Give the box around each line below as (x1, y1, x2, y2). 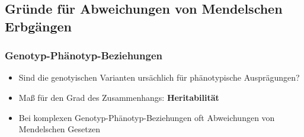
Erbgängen (5, 17, 72, 35)
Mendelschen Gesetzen (18, 123, 100, 135)
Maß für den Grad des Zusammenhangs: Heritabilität (18, 91, 219, 103)
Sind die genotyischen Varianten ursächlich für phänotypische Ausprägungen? (18, 71, 300, 84)
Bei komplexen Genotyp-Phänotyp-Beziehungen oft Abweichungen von (18, 111, 275, 123)
